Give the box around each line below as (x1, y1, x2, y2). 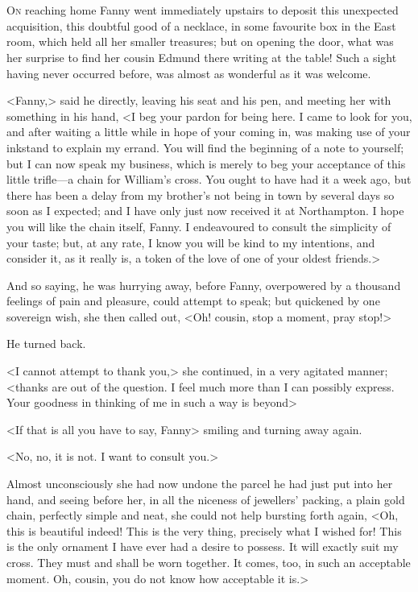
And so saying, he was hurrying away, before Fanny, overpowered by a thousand (6, 276, 401, 293)
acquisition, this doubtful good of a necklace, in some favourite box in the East (6, 17, 396, 34)
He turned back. (6, 335, 86, 352)
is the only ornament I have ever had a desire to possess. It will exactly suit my (6, 538, 399, 555)
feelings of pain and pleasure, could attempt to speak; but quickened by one (6, 292, 380, 309)
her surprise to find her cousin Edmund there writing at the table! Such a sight (6, 48, 397, 65)
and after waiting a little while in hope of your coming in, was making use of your (6, 123, 411, 140)
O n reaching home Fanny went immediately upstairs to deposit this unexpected (6, 2, 399, 19)
